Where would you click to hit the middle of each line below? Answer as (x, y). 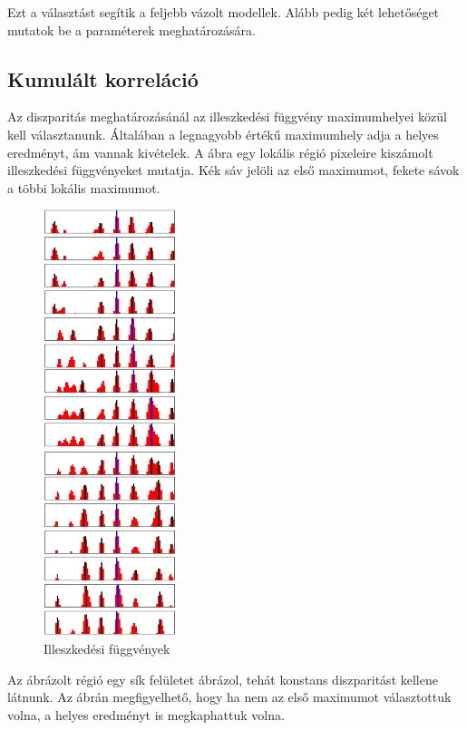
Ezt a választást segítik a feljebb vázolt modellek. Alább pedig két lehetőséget (224, 12)
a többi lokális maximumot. (84, 187)
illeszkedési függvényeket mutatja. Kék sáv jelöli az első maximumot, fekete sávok (233, 170)
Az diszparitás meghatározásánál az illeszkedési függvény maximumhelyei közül (227, 117)
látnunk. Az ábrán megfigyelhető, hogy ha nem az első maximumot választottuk (229, 697)
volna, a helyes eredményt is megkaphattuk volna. (146, 714)
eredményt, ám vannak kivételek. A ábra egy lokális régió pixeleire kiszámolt (220, 152)
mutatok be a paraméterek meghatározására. (131, 29)
